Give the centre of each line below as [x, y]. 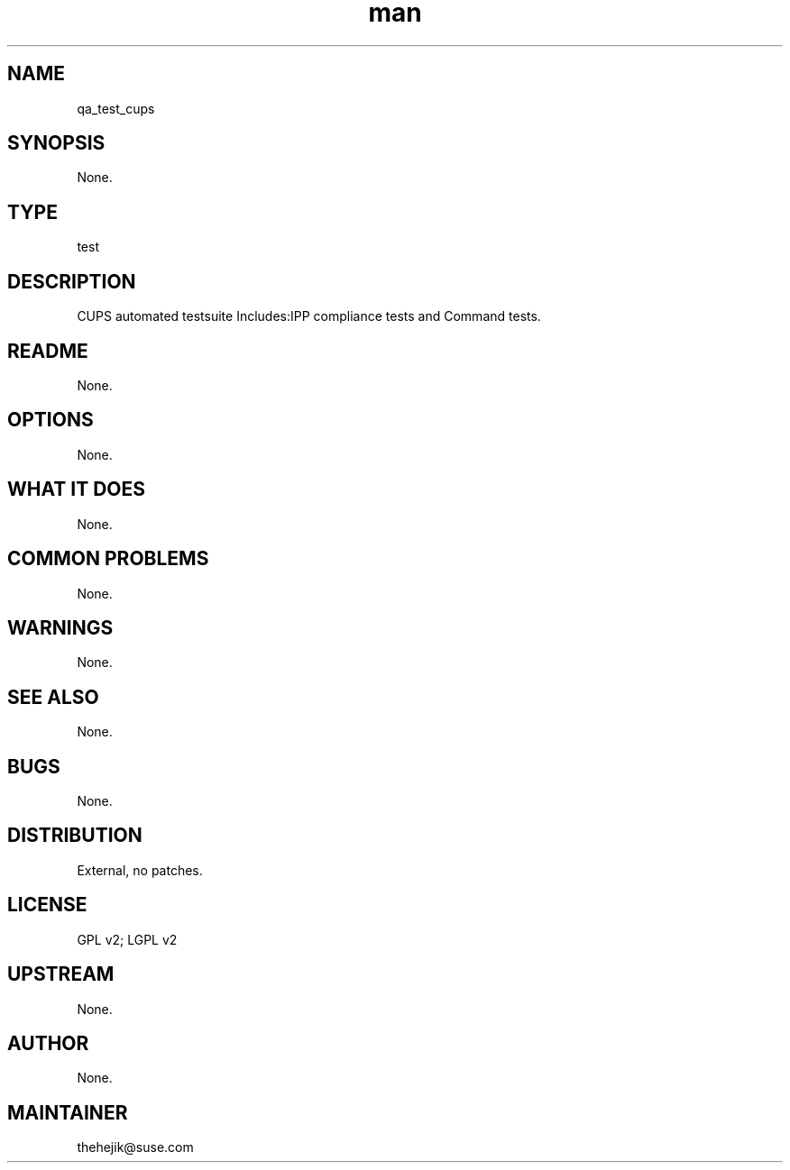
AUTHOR [48, 1043]
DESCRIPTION [72, 281]
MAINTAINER [68, 1112]
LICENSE [47, 905]
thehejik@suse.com [135, 1147]
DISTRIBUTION [75, 836]
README [48, 351]
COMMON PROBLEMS [108, 559]
